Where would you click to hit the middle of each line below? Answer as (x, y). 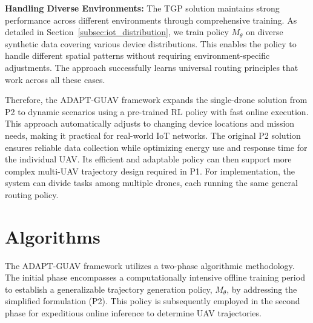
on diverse (265, 32)
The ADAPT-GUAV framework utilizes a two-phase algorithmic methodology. (150, 265)
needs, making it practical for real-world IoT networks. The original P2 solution (153, 135)
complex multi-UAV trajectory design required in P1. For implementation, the (150, 171)
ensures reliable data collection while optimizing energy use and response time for (156, 147)
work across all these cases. (55, 79)
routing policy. (32, 194)
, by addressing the (262, 289)
